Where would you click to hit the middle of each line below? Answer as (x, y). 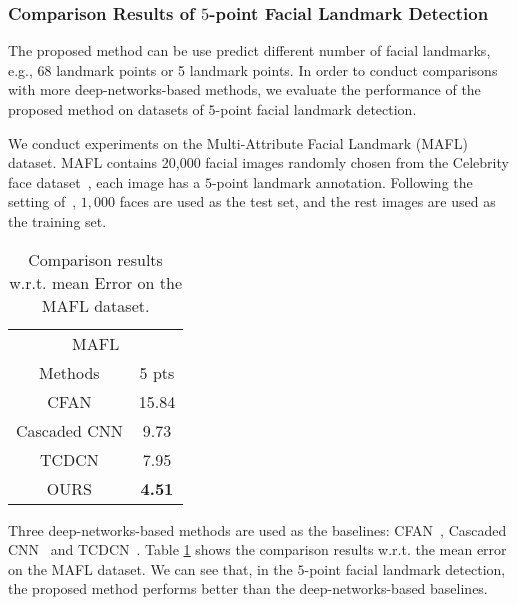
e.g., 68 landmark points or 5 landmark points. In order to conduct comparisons (253, 69)
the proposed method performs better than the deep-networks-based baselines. (248, 588)
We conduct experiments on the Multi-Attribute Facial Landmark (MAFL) (238, 142)
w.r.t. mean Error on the (96, 282)
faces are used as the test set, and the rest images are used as (307, 201)
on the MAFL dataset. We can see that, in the (150, 568)
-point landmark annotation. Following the (342, 181)
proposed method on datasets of (106, 109)
